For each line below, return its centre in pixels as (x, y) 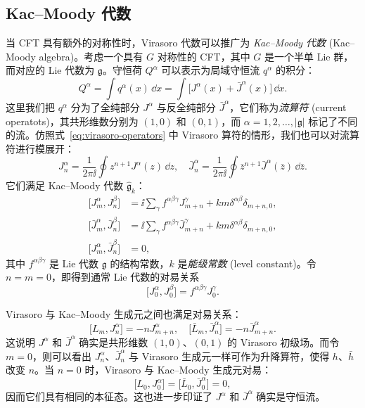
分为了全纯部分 (105, 107)
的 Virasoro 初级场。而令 (283, 342)
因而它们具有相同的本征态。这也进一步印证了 (109, 396)
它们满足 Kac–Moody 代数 (65, 185)
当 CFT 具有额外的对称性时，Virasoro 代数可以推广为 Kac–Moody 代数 (166, 43)
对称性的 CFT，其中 (204, 56)
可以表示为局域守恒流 (211, 70)
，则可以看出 (62, 356)
